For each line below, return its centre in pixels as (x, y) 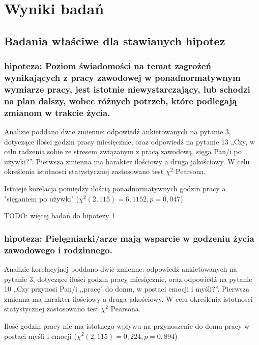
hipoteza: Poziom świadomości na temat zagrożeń (108, 66)
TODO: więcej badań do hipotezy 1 (60, 215)
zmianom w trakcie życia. (57, 112)
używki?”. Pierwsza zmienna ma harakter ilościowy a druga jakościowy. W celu (127, 161)
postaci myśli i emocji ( (40, 336)
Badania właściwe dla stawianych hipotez (115, 40)
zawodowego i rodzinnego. (58, 250)
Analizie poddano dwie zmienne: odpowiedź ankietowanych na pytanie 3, (118, 132)
